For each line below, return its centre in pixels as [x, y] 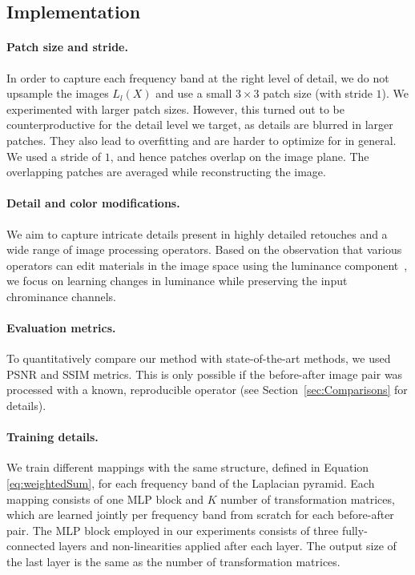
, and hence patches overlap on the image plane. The [240, 156]
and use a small [194, 93]
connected [31, 546]
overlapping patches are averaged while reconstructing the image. [166, 172]
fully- [355, 530]
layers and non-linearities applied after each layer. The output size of [228, 546]
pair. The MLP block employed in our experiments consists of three [173, 530]
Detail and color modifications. [93, 203]
